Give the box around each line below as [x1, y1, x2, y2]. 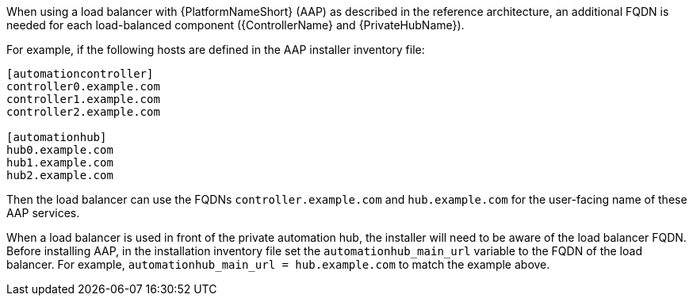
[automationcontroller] [6, 67, 154, 80]
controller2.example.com [6, 105, 160, 118]
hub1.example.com [6, 156, 113, 169]
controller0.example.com [6, 80, 160, 93]
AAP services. [6, 206, 80, 220]
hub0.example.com [6, 143, 113, 156]
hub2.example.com [6, 169, 113, 182]
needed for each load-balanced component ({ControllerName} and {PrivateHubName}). [6, 18, 465, 32]
